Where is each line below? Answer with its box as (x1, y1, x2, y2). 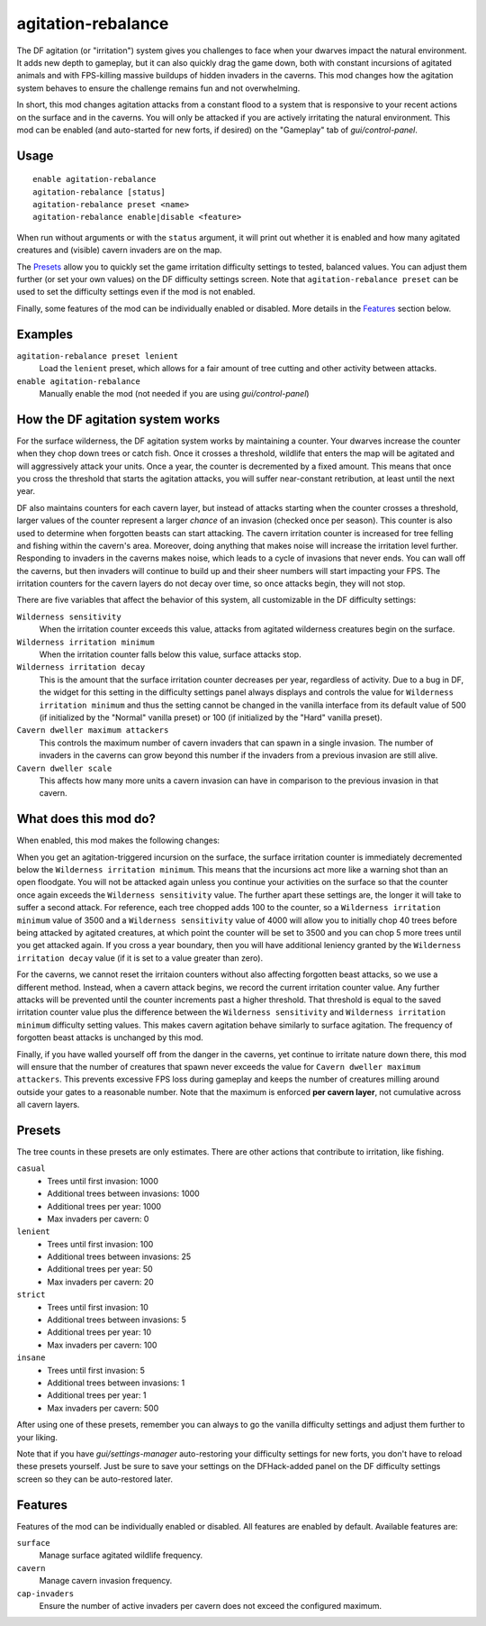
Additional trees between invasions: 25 (47, 1251, 192, 1262)
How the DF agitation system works (16, 411, 220, 427)
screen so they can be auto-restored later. (16, 1474, 173, 1484)
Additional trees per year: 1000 (47, 1201, 162, 1211)
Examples (16, 326, 74, 342)
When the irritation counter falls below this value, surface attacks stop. (39, 649, 301, 660)
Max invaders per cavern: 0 (47, 1213, 149, 1224)
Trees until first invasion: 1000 (47, 1175, 159, 1186)
